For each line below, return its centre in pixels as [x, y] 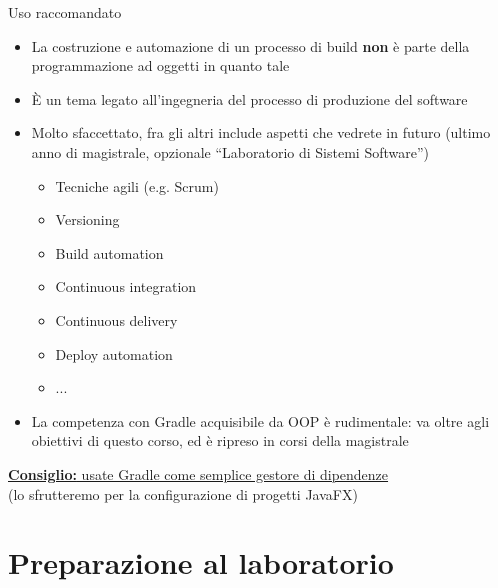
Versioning [87, 219]
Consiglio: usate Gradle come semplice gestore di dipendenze [198, 473]
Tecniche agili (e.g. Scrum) [137, 185]
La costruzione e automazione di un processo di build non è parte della [250, 45]
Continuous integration [126, 286]
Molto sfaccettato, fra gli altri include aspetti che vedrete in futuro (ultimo [261, 132]
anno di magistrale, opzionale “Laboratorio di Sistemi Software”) [230, 151]
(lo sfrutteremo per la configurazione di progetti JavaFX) [183, 493]
